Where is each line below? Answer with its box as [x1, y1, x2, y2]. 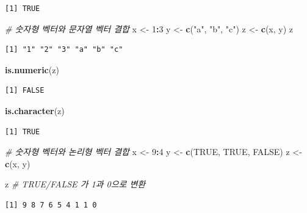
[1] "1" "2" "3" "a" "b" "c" [5, 45, 123, 54]
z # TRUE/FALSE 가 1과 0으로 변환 [5, 178, 146, 190]
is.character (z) [5, 104, 65, 117]
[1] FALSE [5, 86, 45, 95]
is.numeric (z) [5, 63, 59, 76]
